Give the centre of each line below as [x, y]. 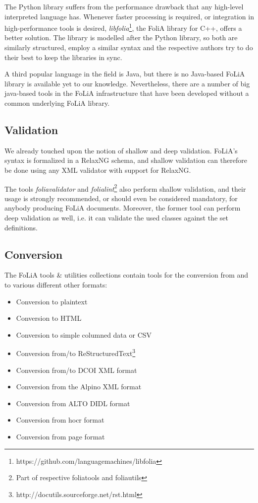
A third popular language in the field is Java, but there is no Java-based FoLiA [125, 74]
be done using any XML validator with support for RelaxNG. [98, 170]
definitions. [21, 227]
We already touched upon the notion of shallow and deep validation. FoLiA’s [121, 150]
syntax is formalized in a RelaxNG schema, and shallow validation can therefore [126, 160]
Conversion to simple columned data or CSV [84, 334]
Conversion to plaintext [52, 301]
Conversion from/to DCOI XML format [77, 370]
